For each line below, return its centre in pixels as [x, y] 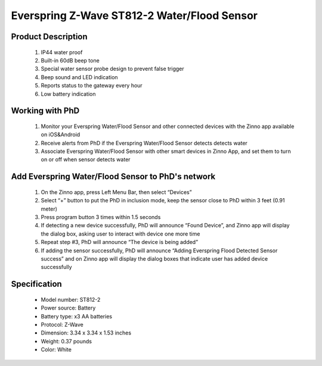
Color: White [56, 350]
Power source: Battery [68, 308]
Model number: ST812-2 [71, 299]
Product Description [49, 37]
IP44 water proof [62, 52]
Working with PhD [45, 111]
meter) [49, 209]
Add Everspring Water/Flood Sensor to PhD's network [113, 176]
